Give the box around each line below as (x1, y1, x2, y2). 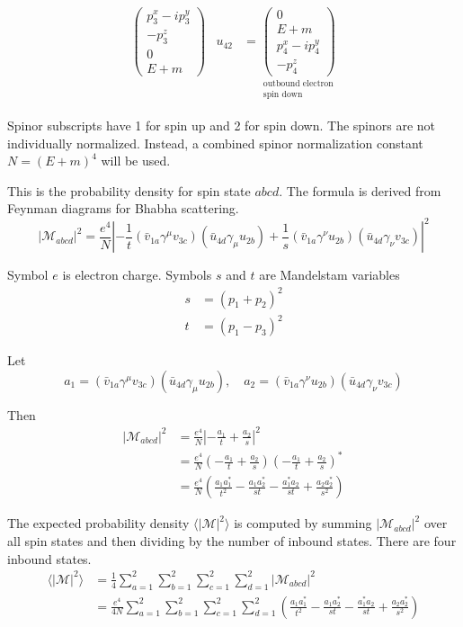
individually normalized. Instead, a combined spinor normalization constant (7, 133, 423, 152)
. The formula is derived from (279, 181, 441, 200)
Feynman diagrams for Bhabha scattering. (7, 199, 239, 218)
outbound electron (263, 79, 334, 89)
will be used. (101, 151, 171, 170)
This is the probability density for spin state (7, 181, 251, 200)
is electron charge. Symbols (62, 265, 212, 284)
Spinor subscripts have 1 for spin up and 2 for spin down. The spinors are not (7, 116, 436, 134)
